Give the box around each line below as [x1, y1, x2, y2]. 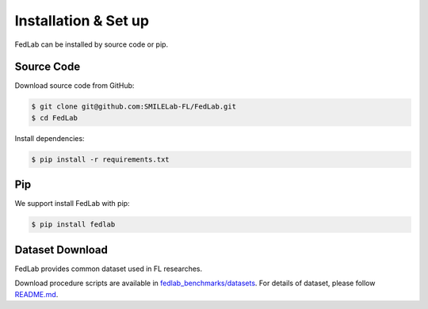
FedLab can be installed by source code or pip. [14, 40, 169, 49]
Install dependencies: [14, 133, 85, 143]
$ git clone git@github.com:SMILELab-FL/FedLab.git [31, 102, 237, 111]
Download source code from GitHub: [14, 81, 135, 90]
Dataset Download [14, 242, 109, 257]
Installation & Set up [14, 12, 150, 29]
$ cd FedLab [31, 113, 78, 122]
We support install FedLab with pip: [14, 199, 130, 208]
